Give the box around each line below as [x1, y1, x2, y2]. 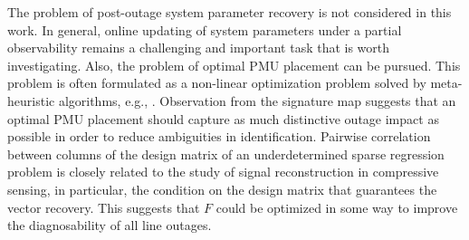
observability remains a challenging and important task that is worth [7, 38, 390, 57]
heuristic [7, 91, 55, 110]
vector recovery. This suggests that [7, 197, 200, 216]
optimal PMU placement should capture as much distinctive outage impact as [7, 109, 439, 128]
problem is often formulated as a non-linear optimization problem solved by [7, 73, 426, 92]
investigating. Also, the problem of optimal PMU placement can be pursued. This [7, 55, 461, 74]
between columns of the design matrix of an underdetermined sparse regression [7, 144, 445, 163]
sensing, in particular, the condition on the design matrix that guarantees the [7, 179, 437, 198]
